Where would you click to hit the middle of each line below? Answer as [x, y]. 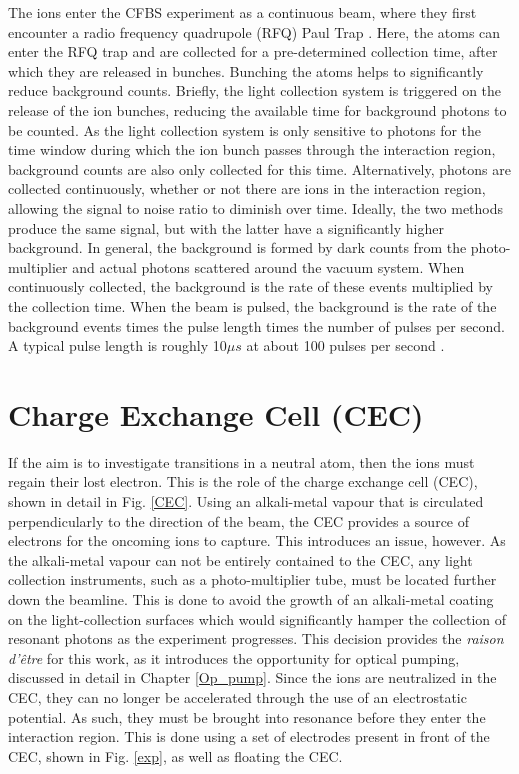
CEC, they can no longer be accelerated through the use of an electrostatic [237, 696]
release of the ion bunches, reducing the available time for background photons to [257, 109]
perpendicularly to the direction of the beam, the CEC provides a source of [239, 520]
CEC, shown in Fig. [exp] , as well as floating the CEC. [175, 755]
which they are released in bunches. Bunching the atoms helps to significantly [246, 70]
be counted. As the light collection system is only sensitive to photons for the [245, 129]
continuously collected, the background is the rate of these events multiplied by [250, 286]
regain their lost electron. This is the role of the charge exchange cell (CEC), [243, 481]
